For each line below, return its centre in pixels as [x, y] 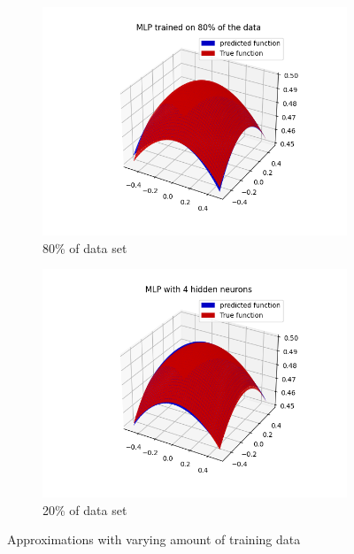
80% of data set [85, 247]
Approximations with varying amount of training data [154, 539]
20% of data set [85, 509]
